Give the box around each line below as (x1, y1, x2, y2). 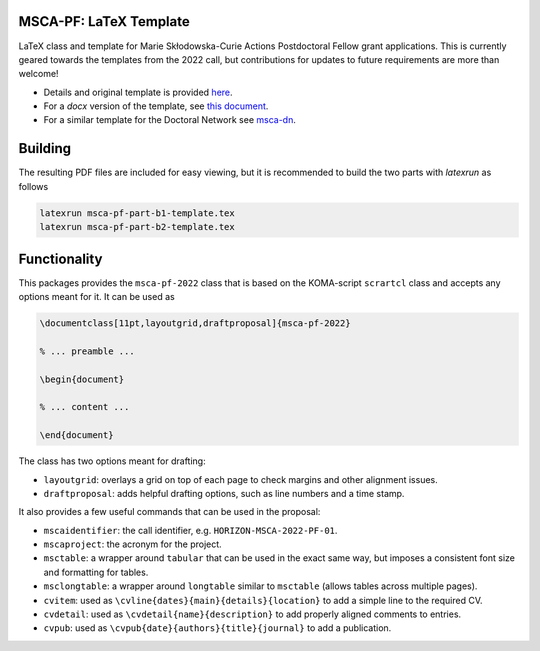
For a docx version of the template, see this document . (43, 100, 269, 112)
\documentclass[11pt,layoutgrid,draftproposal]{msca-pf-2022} (39, 318, 351, 329)
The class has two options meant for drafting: (18, 455, 206, 467)
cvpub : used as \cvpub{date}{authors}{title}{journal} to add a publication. (43, 622, 392, 634)
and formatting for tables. (43, 566, 149, 578)
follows (18, 180, 49, 192)
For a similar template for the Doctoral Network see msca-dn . (43, 114, 297, 126)
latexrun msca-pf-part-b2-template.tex (39, 221, 235, 233)
